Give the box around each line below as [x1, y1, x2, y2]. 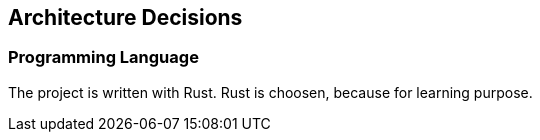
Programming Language [8, 47, 199, 68]
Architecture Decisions [8, 5, 243, 30]
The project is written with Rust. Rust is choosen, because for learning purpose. [8, 83, 533, 101]
